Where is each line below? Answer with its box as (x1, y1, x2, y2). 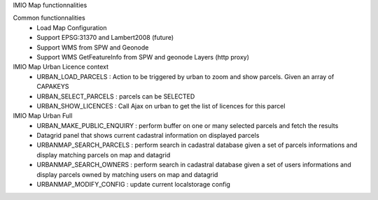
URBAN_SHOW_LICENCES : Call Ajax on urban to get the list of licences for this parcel (36, 101, 286, 110)
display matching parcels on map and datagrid (36, 150, 171, 159)
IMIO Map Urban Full (13, 112, 73, 120)
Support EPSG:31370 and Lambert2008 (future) (36, 34, 174, 42)
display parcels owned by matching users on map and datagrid (36, 170, 218, 178)
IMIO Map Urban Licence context (13, 63, 108, 71)
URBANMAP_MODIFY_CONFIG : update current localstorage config (36, 180, 231, 189)
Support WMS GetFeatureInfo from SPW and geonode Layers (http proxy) (36, 52, 250, 61)
